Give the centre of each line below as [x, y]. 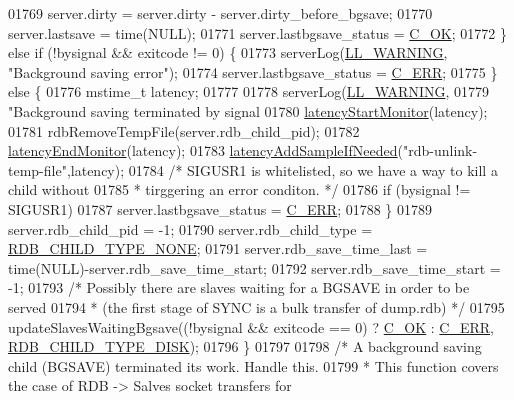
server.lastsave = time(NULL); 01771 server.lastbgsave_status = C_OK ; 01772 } [257, 32]
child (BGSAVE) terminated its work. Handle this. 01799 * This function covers [253, 365]
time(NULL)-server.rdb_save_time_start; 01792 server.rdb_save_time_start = [254, 267]
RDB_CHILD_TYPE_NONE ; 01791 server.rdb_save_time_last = [218, 248]
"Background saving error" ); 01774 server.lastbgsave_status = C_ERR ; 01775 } [253, 71]
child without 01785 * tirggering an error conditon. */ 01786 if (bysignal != [239, 189]
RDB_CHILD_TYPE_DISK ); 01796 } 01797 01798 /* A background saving [245, 346]
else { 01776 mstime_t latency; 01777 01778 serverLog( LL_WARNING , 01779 [249, 91]
